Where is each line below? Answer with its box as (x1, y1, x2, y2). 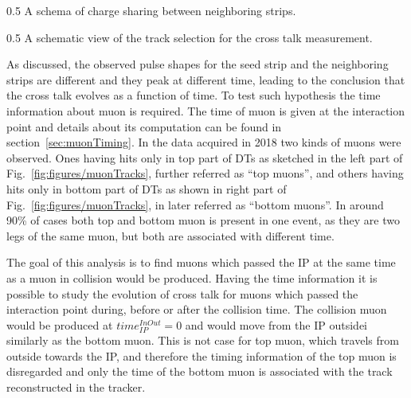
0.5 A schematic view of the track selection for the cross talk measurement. (6, 29, 373, 45)
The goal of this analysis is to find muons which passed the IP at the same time (6, 254, 396, 271)
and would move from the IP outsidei (185, 316, 368, 333)
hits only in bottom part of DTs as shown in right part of (6, 180, 287, 197)
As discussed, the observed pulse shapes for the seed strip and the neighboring (6, 56, 389, 72)
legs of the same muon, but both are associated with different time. (6, 227, 335, 244)
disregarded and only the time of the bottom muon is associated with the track (6, 363, 393, 380)
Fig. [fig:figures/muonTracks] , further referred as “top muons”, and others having (6, 165, 404, 181)
